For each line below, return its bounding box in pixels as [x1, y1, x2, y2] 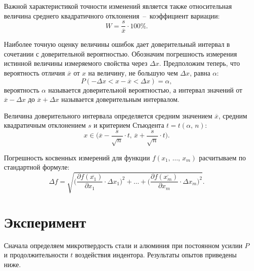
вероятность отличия [4, 68, 65, 78]
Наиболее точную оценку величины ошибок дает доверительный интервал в [4, 39, 230, 49]
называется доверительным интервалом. [61, 94, 179, 104]
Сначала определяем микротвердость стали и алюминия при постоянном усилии [4, 240, 243, 250]
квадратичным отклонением [4, 120, 86, 130]
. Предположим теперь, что [159, 58, 240, 68]
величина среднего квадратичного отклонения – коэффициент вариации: [4, 10, 220, 20]
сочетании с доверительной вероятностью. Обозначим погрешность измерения [4, 48, 237, 58]
